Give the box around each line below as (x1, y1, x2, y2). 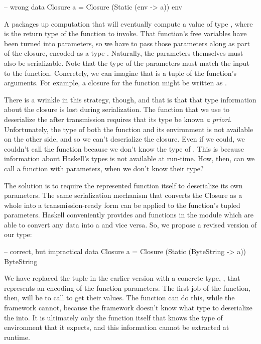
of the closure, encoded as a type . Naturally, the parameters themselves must (4, 48, 243, 58)
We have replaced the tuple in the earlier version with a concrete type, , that (4, 273, 240, 283)
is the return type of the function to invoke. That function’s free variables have (4, 28, 247, 39)
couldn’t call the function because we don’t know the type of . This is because (4, 143, 244, 154)
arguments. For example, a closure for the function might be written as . (4, 77, 227, 88)
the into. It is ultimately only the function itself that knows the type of (4, 312, 223, 322)
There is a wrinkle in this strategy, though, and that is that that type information (4, 94, 256, 104)
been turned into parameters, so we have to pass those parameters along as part (4, 38, 250, 48)
